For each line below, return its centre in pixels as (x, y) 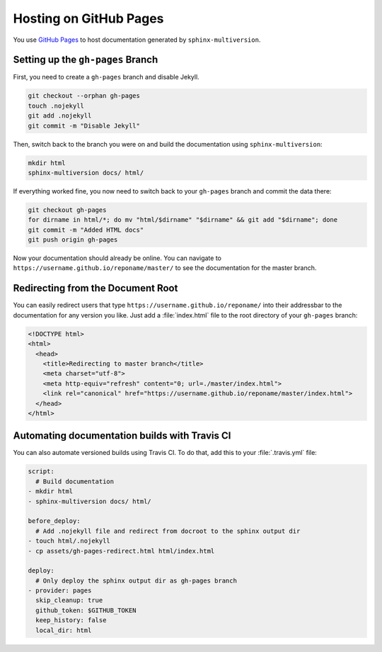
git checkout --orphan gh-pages (84, 96)
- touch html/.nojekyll (69, 541)
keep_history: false (71, 620)
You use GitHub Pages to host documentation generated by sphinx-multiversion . (137, 40)
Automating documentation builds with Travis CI (122, 436)
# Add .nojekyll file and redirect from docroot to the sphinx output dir (168, 531)
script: (41, 472)
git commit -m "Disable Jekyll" (84, 125)
